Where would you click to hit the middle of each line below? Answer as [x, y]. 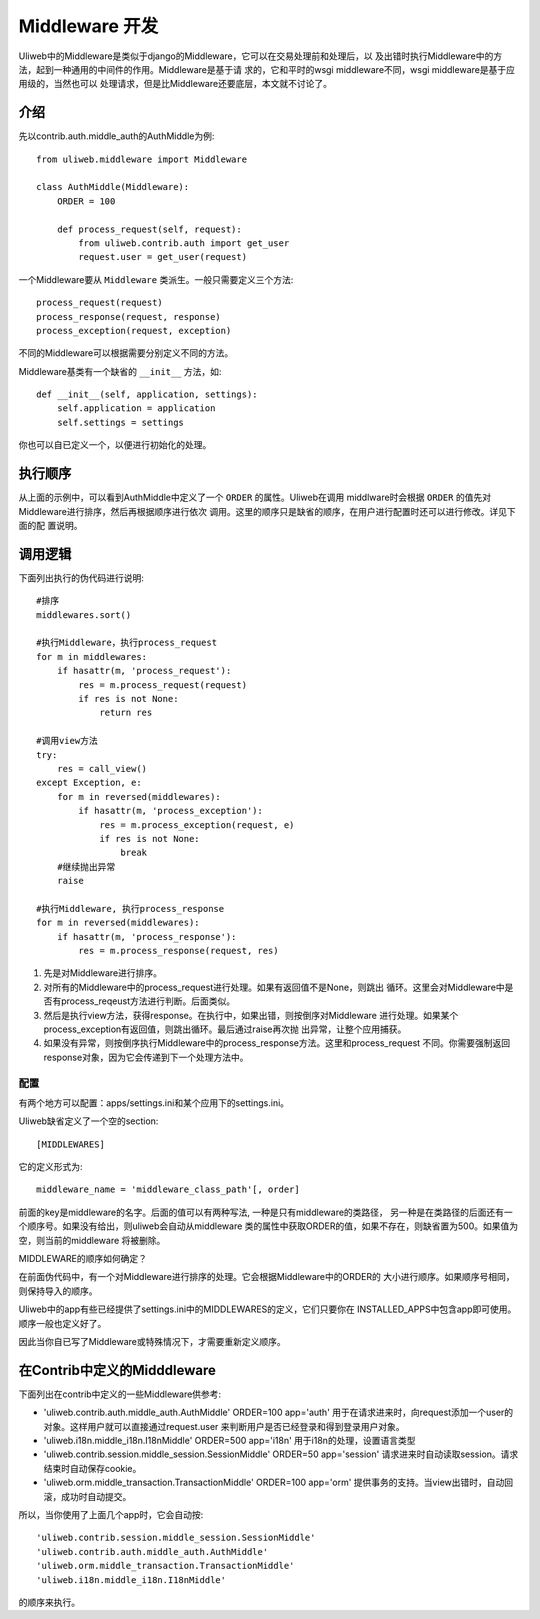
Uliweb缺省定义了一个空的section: [88, 1121]
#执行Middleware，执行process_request [127, 643]
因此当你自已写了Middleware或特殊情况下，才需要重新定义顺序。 [152, 1341]
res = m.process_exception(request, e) [197, 824]
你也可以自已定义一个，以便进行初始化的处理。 [115, 445]
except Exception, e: [89, 783]
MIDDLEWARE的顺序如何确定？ [83, 1259]
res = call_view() [102, 768]
